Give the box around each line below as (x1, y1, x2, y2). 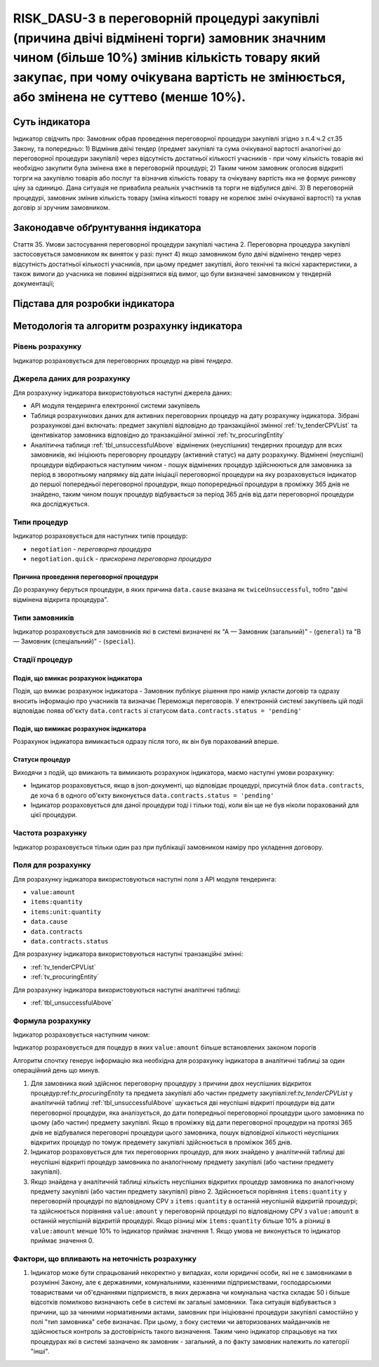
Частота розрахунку (13, 828, 87, 838)
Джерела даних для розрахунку (13, 374, 131, 384)
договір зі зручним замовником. (13, 203, 110, 211)
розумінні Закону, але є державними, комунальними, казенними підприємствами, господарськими (30, 1278, 331, 1287)
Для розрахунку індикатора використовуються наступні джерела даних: (13, 388, 232, 397)
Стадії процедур (13, 655, 73, 665)
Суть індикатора (13, 116, 91, 128)
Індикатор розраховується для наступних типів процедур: (13, 532, 188, 540)
